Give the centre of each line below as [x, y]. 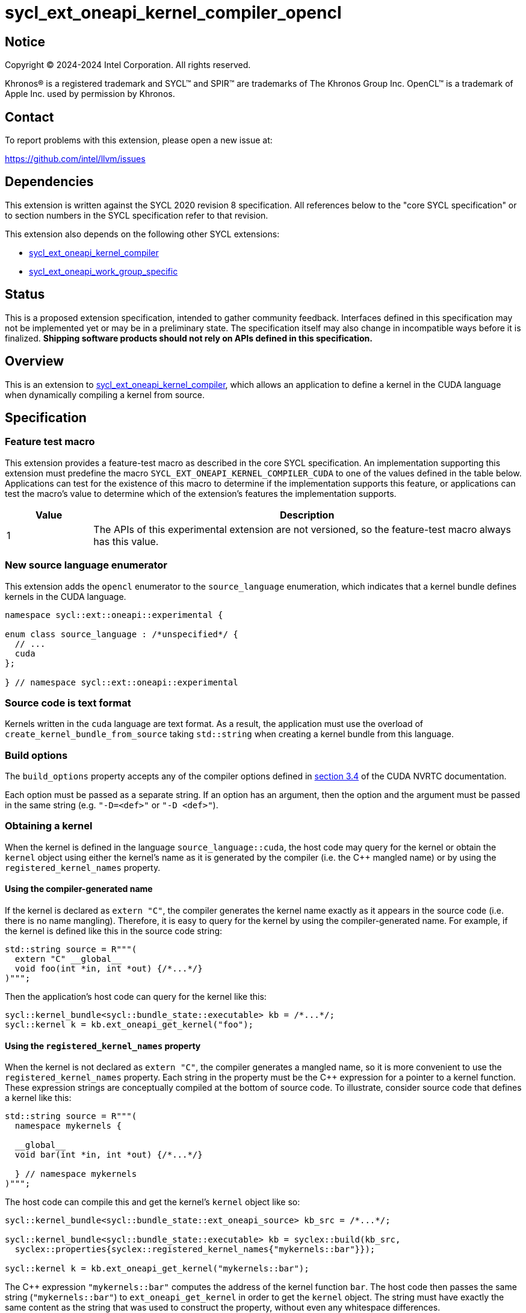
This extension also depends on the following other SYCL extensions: [142, 234]
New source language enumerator [86, 565]
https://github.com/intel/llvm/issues [75, 159]
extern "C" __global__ [68, 959]
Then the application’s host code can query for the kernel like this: [136, 996]
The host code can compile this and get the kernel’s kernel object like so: [153, 1202]
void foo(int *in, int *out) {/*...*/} [109, 968]
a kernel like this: [38, 1098]
